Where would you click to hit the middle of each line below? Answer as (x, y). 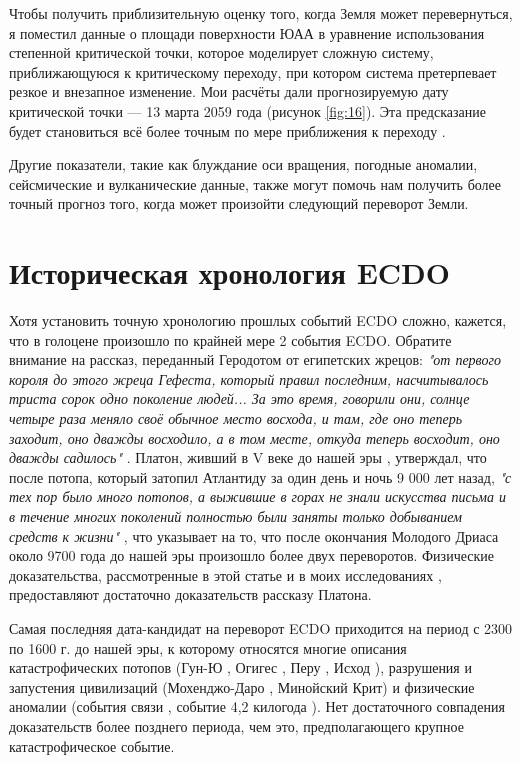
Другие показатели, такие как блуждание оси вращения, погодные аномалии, (243, 164)
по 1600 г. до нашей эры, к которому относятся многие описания (208, 647)
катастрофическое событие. (92, 745)
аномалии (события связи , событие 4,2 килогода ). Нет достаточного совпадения (257, 706)
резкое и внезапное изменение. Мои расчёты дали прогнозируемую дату (229, 91)
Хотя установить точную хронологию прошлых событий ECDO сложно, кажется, (258, 320)
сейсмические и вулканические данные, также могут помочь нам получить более (255, 183)
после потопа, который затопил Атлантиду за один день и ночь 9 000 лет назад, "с (260, 476)
